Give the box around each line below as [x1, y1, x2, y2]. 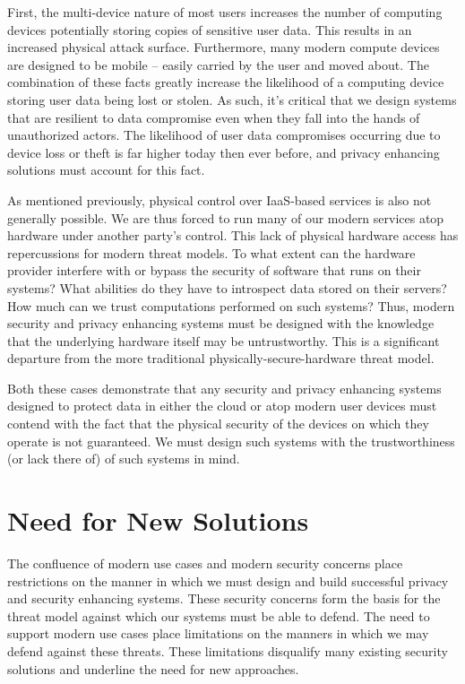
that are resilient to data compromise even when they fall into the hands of [7, 108, 420, 126]
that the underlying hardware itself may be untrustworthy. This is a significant [7, 331, 440, 350]
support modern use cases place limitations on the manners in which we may [7, 624, 429, 643]
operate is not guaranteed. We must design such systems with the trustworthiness [7, 431, 455, 450]
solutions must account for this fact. [7, 160, 205, 179]
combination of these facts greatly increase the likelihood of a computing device [7, 73, 444, 91]
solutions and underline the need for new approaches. [7, 659, 299, 678]
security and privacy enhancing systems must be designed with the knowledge [7, 314, 435, 333]
